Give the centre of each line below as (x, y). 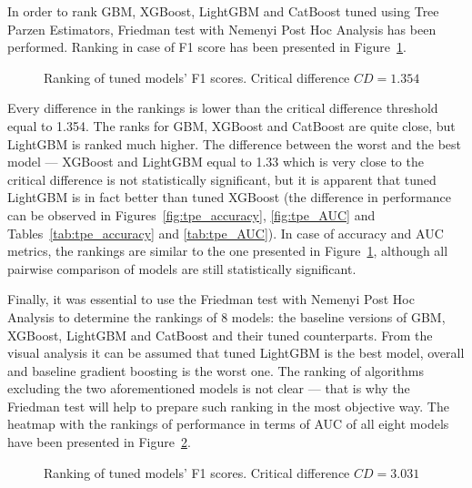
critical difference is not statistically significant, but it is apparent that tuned (222, 179)
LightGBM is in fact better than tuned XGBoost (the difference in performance (229, 197)
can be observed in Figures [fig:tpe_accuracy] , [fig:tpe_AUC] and (191, 214)
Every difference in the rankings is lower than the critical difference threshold (223, 108)
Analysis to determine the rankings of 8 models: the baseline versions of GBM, (226, 316)
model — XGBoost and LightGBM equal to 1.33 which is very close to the (216, 162)
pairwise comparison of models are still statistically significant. (182, 268)
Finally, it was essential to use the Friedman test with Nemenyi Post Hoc (211, 299)
